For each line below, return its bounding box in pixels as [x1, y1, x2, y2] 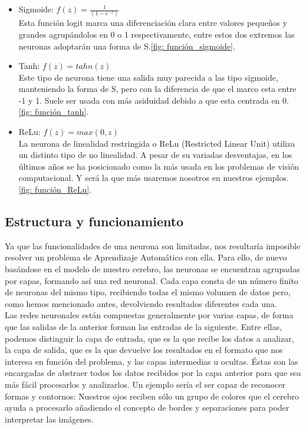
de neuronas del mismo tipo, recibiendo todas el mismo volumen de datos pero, [5, 286, 291, 298]
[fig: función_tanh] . [18, 105, 89, 118]
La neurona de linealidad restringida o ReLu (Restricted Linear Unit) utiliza [18, 137, 295, 149]
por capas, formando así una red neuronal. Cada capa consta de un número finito [5, 274, 298, 286]
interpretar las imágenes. [5, 412, 94, 425]
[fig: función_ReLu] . [18, 183, 92, 196]
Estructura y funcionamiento [5, 212, 184, 230]
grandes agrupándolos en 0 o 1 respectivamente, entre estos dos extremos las [18, 28, 295, 40]
